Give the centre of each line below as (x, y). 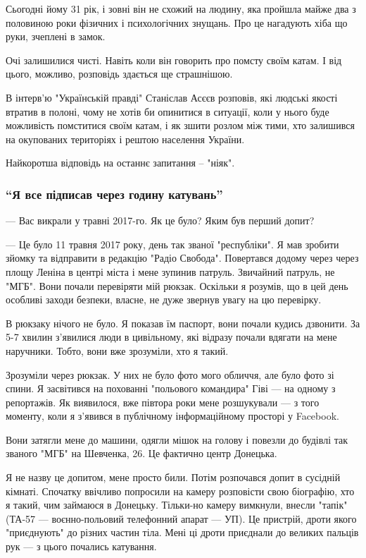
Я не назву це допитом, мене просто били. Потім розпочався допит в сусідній (173, 477)
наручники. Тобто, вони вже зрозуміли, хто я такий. (117, 350)
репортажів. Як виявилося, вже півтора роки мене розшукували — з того (163, 402)
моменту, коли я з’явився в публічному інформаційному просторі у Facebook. (172, 416)
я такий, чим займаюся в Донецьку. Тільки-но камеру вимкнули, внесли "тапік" (177, 505)
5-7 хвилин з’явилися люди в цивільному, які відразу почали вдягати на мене (171, 337)
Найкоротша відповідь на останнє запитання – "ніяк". (120, 163)
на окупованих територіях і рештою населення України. (125, 139)
